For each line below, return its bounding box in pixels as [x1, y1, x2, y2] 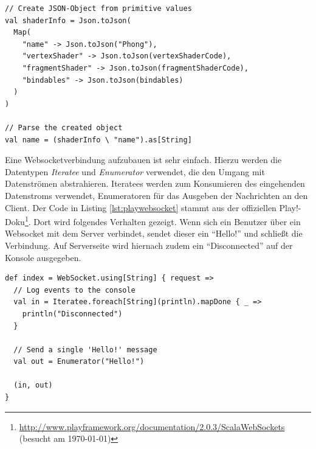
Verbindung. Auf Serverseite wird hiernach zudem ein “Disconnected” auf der [5, 238, 293, 251]
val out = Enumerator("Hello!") [13, 357, 145, 366]
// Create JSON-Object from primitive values [5, 4, 192, 13]
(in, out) [13, 381, 53, 390]
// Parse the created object [5, 123, 123, 132]
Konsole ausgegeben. [5, 251, 81, 263]
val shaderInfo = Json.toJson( [5, 16, 131, 25]
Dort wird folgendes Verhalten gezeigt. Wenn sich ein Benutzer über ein [33, 215, 301, 228]
